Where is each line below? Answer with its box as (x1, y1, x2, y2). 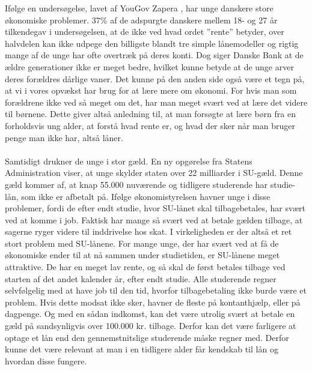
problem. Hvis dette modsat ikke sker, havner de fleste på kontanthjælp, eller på (5, 295, 301, 308)
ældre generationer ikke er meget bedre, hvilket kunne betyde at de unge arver (5, 60, 294, 73)
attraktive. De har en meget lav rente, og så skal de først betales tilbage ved (5, 261, 286, 273)
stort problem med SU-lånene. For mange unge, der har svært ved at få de (5, 237, 279, 249)
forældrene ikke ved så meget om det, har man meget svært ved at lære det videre (5, 95, 308, 108)
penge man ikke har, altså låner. (5, 131, 123, 143)
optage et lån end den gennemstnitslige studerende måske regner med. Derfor (5, 331, 289, 343)
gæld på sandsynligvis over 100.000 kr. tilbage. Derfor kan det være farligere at (5, 319, 296, 332)
